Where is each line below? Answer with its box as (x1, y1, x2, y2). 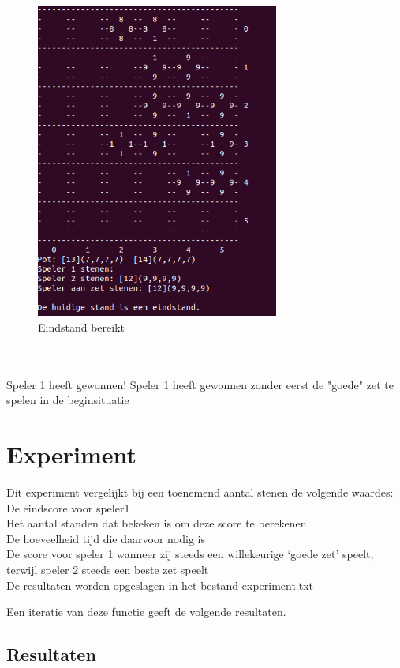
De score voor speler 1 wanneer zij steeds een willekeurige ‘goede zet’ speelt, (6, 546, 374, 562)
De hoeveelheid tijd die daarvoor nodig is (6, 530, 205, 546)
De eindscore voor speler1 (6, 499, 130, 516)
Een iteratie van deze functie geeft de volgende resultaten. (6, 603, 286, 620)
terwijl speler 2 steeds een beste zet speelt (6, 561, 209, 577)
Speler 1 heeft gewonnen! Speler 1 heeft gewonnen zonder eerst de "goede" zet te (6, 376, 394, 392)
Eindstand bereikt (38, 318, 125, 335)
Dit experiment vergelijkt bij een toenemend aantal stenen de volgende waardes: (6, 484, 394, 500)
